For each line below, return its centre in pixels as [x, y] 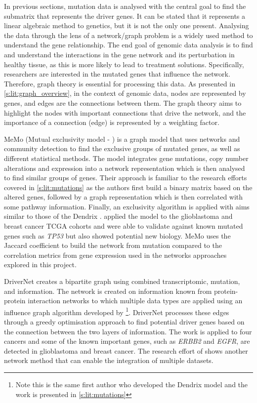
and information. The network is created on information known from [108, 291]
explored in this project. [40, 264]
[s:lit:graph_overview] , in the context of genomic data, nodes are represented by [125, 93]
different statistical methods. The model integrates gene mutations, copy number [126, 158]
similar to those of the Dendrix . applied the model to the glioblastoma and [118, 216]
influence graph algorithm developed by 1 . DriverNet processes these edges [117, 311]
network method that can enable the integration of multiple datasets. [109, 360]
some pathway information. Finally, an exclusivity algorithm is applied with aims [127, 206]
